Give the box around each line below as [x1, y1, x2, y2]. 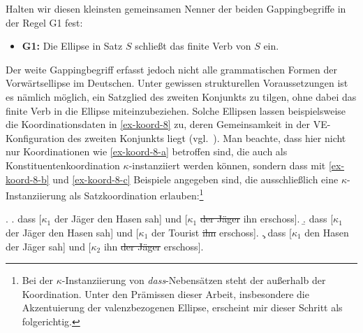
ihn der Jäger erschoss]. [103, 239, 204, 253]
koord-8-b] [6, 171, 50, 186]
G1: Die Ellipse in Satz [22, 38, 123, 53]
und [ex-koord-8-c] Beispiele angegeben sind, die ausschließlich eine [52, 171, 339, 186]
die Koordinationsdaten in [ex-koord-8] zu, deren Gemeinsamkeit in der [6, 117, 311, 132]
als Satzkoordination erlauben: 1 [69, 186, 204, 202]
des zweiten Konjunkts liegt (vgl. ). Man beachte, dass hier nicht [68, 130, 346, 145]
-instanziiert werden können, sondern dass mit [128, 157, 326, 172]
